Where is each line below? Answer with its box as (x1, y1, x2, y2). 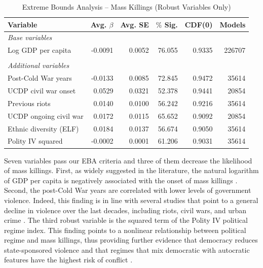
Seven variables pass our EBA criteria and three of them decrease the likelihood (4, 155, 252, 165)
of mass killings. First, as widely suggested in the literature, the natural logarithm (4, 165, 259, 176)
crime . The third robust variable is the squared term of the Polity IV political (4, 215, 248, 225)
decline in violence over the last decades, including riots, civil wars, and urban (4, 205, 247, 215)
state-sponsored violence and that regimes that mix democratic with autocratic (4, 244, 250, 255)
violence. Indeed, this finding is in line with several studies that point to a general (4, 194, 258, 205)
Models (219, 19, 246, 29)
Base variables (8, 32, 52, 43)
